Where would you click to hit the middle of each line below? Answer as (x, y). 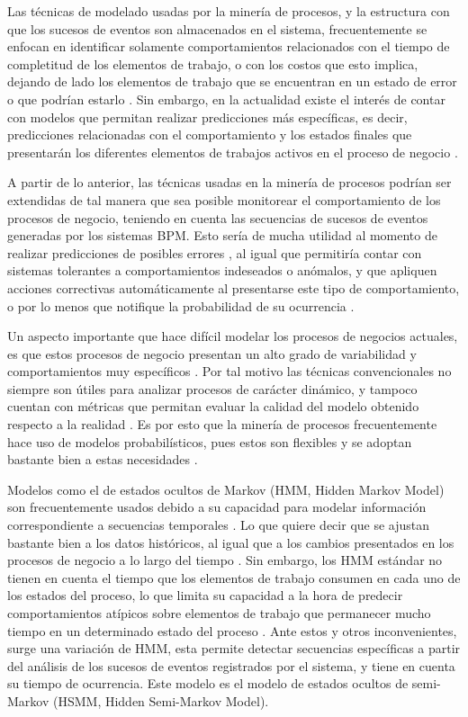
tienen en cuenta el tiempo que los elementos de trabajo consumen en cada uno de (234, 577)
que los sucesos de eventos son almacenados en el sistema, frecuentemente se (217, 28)
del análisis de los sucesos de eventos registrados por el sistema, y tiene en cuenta (231, 665)
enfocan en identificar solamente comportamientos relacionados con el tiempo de (229, 46)
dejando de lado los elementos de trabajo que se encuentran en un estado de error (232, 81)
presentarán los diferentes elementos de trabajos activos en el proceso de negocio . (233, 152)
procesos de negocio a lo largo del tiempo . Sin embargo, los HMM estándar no (225, 560)
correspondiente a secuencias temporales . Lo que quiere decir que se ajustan (219, 525)
